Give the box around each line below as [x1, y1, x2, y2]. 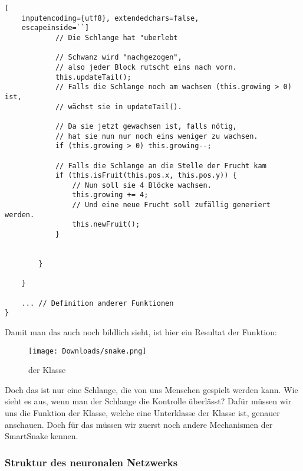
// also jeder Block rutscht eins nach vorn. [55, 63, 237, 71]
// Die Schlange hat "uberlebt [55, 33, 178, 42]
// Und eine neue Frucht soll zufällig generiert [72, 201, 271, 210]
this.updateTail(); [55, 73, 131, 81]
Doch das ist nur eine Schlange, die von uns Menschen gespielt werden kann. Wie [5, 383, 298, 395]
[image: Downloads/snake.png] [28, 346, 147, 355]
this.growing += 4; [72, 191, 149, 199]
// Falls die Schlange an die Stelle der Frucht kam [55, 161, 266, 170]
